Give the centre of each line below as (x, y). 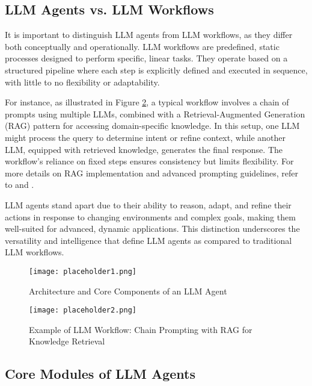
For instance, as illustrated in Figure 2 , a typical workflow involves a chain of (147, 102)
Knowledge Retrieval (67, 341)
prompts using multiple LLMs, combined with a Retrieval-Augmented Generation (155, 114)
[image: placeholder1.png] (83, 271)
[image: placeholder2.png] (83, 310)
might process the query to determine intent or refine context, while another (145, 137)
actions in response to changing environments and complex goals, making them (150, 216)
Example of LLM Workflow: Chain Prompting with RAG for (141, 329)
